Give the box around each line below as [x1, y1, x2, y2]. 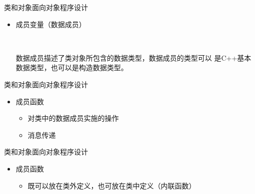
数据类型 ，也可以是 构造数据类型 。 [15, 62, 128, 73]
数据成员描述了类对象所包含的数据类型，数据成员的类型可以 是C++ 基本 [15, 52, 251, 63]
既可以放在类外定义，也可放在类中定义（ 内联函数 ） [27, 180, 196, 190]
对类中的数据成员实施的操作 [27, 113, 119, 123]
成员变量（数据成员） [15, 19, 86, 29]
